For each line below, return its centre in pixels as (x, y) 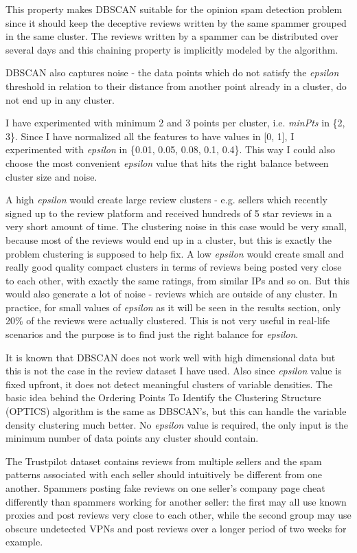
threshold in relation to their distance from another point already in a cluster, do (176, 86)
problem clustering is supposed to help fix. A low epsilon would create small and (175, 253)
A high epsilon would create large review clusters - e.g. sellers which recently (166, 200)
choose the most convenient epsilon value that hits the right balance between (167, 162)
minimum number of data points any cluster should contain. (132, 438)
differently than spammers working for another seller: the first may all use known (176, 501)
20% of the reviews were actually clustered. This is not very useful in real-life (168, 320)
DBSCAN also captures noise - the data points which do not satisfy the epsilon (172, 72)
